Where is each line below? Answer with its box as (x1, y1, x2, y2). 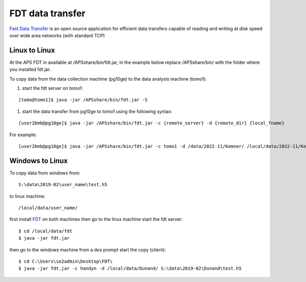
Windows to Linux (9, 156, 68, 165)
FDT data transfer (9, 8, 86, 19)
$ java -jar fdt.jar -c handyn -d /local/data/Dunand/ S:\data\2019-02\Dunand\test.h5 (18, 266, 242, 271)
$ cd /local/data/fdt (18, 228, 72, 234)
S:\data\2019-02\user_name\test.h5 (18, 182, 108, 188)
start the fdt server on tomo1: (22, 85, 84, 91)
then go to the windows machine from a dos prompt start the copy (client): (9, 246, 166, 252)
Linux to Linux (9, 46, 56, 55)
